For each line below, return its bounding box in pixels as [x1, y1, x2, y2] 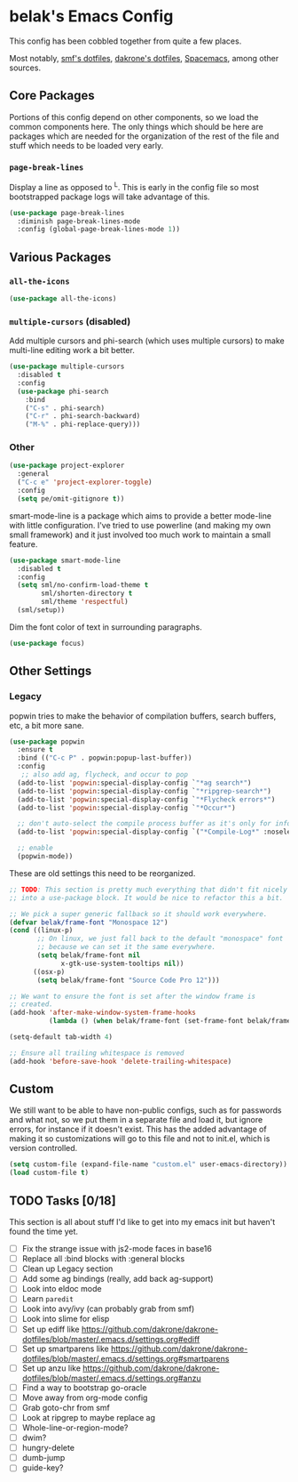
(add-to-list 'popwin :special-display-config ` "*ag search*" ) [17, 778, 252, 787]
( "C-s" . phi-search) [25, 403, 105, 413]
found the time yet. [9, 1226, 78, 1237]
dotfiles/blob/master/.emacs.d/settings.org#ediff [21, 1333, 200, 1344]
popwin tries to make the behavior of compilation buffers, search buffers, [9, 710, 277, 721]
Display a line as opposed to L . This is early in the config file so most [9, 181, 260, 192]
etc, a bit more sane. [9, 720, 84, 730]
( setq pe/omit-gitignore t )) [17, 494, 125, 503]
